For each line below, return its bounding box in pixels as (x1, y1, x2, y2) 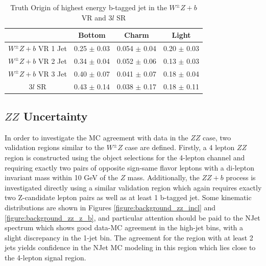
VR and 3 (81, 12, 112, 22)
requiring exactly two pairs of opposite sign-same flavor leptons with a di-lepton (5, 162, 254, 173)
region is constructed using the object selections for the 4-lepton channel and (5, 152, 245, 163)
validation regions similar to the (5, 142, 105, 153)
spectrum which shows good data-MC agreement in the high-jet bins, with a (5, 222, 244, 233)
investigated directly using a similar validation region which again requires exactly (5, 182, 262, 192)
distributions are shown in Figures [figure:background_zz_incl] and (5, 202, 216, 213)
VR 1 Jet (38, 43, 67, 54)
